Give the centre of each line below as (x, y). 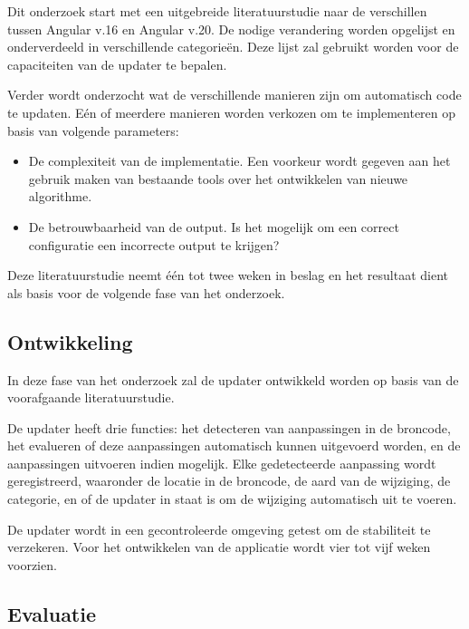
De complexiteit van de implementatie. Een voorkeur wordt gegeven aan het (239, 161)
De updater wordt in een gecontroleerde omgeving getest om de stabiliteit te (219, 529)
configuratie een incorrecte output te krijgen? (154, 244)
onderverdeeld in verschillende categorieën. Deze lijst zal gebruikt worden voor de (233, 47)
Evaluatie (52, 613)
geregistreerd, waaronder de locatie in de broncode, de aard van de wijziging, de (229, 481)
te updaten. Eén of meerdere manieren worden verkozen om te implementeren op (232, 112)
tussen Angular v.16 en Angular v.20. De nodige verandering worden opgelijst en (231, 29)
